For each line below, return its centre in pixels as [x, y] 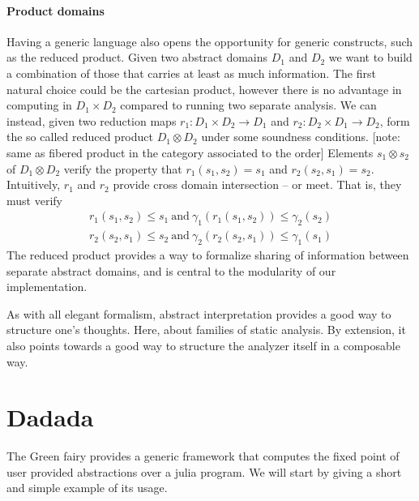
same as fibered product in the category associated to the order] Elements [190, 152]
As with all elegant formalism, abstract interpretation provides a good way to [199, 313]
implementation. [47, 287]
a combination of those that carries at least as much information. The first [191, 73]
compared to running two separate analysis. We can [248, 105]
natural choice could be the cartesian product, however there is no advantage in [204, 89]
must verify [34, 200]
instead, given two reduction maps [92, 120]
